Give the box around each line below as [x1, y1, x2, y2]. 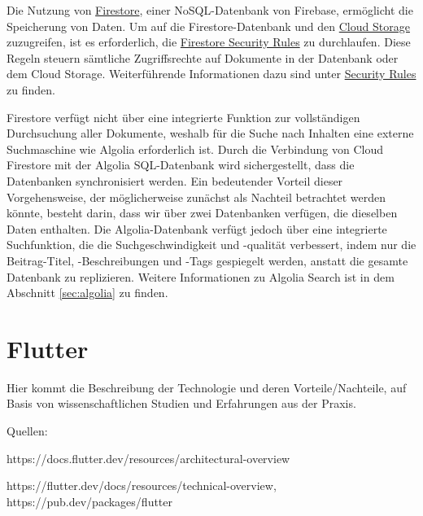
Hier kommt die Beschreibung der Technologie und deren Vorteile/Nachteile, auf [7, 378, 407, 396]
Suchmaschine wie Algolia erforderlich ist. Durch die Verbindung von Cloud [7, 140, 383, 157]
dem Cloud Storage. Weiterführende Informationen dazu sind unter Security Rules [7, 65, 416, 82]
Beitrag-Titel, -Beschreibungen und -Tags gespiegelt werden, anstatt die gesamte [7, 251, 408, 269]
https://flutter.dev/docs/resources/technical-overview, [7, 477, 277, 494]
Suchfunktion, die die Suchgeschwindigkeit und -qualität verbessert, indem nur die [7, 236, 416, 253]
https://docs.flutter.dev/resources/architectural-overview [7, 449, 290, 466]
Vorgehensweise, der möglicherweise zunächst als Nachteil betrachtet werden [7, 188, 386, 205]
